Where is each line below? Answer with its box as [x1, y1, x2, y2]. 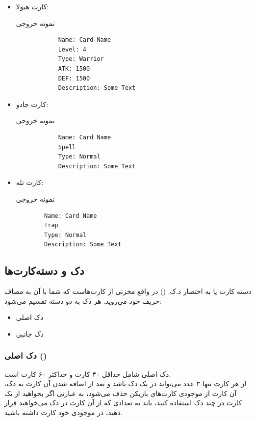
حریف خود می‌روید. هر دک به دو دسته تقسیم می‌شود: [4, 295, 161, 306]
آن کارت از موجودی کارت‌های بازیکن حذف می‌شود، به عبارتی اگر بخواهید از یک [4, 388, 237, 398]
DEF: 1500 [58, 75, 90, 82]
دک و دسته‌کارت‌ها [4, 263, 84, 278]
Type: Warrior [58, 55, 104, 63]
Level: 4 [58, 46, 86, 53]
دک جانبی [16, 328, 44, 339]
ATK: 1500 [58, 65, 90, 72]
